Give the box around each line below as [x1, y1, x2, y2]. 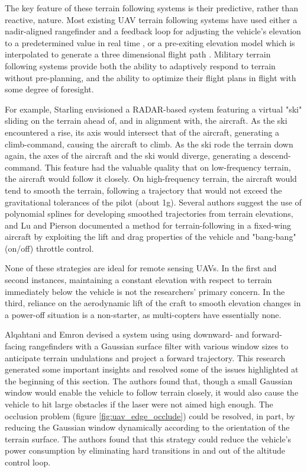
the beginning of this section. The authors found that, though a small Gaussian [5, 374, 293, 387]
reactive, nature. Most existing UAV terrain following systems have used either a [5, 13, 298, 25]
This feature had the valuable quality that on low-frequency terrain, [44, 160, 291, 173]
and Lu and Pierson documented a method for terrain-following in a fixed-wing [5, 219, 292, 231]
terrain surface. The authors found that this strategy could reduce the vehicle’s [5, 432, 292, 445]
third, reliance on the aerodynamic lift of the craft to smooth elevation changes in [5, 297, 301, 309]
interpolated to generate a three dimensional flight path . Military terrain [5, 48, 271, 60]
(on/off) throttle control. [5, 242, 94, 254]
